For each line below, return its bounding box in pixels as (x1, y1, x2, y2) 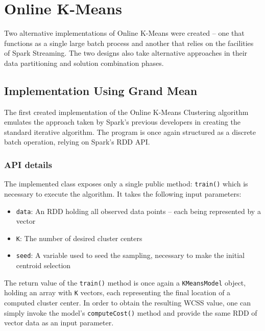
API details (4, 158, 52, 171)
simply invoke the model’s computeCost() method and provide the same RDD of (4, 307, 257, 318)
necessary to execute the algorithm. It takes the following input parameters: (4, 188, 242, 199)
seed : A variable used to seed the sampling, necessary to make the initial (16, 250, 245, 261)
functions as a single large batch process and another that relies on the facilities (4, 37, 254, 48)
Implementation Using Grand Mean (4, 82, 198, 98)
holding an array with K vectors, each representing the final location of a (4, 287, 231, 298)
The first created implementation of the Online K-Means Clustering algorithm (4, 106, 249, 117)
